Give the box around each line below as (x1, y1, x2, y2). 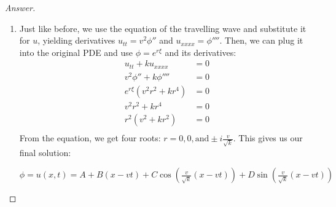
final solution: (19, 146, 71, 158)
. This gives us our (233, 131, 303, 144)
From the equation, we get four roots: (19, 131, 161, 144)
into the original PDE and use (19, 45, 133, 58)
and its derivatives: (165, 45, 236, 58)
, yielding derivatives (37, 34, 115, 47)
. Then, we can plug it (219, 34, 303, 47)
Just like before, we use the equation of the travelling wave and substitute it (19, 21, 307, 34)
